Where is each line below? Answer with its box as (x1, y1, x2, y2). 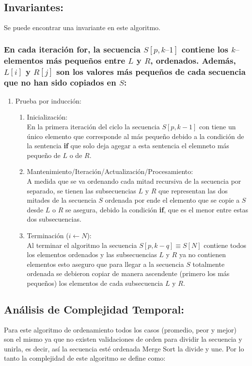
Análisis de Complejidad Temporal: (4, 301, 184, 316)
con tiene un (199, 121, 236, 131)
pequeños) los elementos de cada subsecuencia (27, 278, 163, 288)
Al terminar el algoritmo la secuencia (27, 240, 137, 250)
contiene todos (204, 240, 247, 250)
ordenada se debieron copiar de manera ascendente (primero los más (27, 268, 230, 279)
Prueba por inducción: (15, 95, 81, 105)
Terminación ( (27, 230, 69, 240)
